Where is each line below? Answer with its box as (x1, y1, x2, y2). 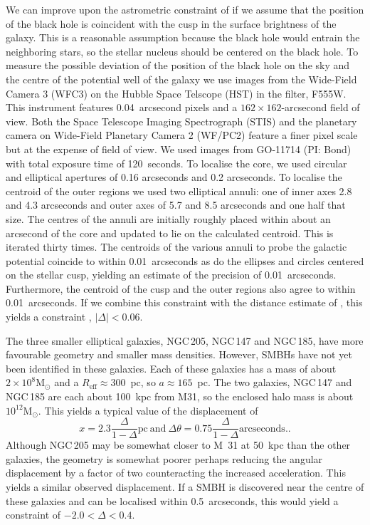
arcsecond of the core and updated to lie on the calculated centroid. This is (6, 225, 334, 240)
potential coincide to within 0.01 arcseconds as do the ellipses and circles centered (6, 253, 364, 268)
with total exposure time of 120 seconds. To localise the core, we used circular (6, 155, 347, 170)
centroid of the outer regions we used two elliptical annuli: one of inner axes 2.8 (6, 183, 352, 198)
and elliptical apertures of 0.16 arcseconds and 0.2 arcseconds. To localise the (6, 170, 342, 184)
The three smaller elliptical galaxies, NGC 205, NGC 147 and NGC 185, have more (6, 333, 364, 348)
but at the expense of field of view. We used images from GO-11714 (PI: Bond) (6, 141, 351, 156)
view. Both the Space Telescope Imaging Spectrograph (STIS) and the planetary (6, 113, 357, 128)
